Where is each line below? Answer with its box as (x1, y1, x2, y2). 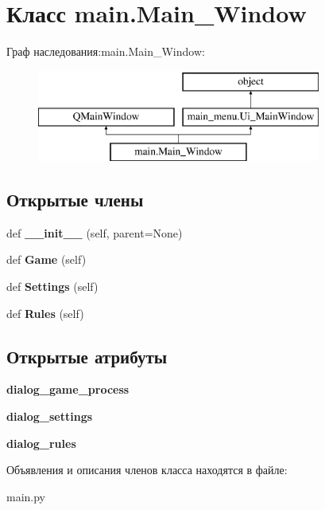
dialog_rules (6, 434, 76, 451)
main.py (6, 488, 46, 504)
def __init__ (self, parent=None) (6, 224, 183, 241)
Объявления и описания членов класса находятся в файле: (6, 461, 288, 478)
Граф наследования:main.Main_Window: (6, 43, 205, 60)
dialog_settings (6, 408, 93, 425)
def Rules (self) (6, 304, 84, 321)
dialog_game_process (6, 381, 130, 398)
